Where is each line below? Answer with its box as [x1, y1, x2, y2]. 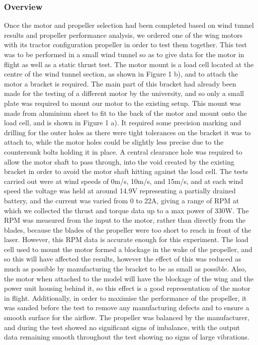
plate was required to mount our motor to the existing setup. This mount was [4, 97, 241, 108]
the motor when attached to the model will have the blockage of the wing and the [4, 273, 254, 283]
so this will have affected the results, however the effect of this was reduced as [4, 254, 241, 264]
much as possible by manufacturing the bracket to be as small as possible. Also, [4, 263, 247, 274]
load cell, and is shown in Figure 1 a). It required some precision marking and [4, 117, 242, 128]
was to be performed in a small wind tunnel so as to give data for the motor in [4, 49, 245, 59]
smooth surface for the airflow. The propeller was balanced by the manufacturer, [4, 312, 250, 323]
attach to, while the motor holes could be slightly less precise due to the [4, 137, 224, 147]
